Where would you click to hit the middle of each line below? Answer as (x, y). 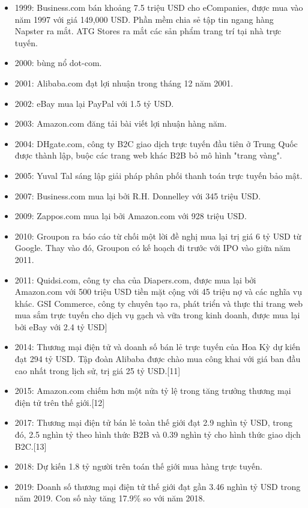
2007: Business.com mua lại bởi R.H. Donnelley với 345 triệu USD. (138, 195)
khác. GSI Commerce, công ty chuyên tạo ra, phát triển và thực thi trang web (159, 303)
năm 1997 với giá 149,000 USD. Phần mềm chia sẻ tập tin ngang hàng (144, 19)
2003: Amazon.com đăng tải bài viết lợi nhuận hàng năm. (121, 123)
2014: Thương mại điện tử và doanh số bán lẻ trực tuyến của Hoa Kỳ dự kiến (158, 347)
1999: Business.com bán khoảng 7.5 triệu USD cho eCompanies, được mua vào (159, 7)
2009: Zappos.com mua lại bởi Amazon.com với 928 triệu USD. (131, 216)
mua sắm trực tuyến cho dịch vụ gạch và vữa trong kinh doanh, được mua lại (157, 315)
